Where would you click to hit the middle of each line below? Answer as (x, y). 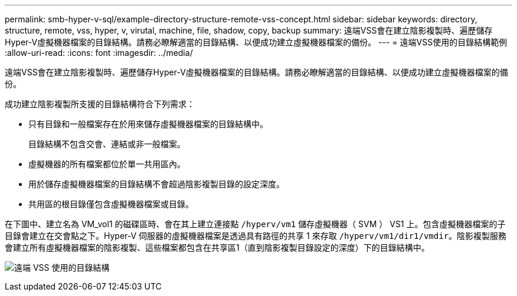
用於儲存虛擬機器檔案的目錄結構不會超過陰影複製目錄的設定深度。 (156, 184)
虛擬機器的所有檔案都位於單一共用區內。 (107, 164)
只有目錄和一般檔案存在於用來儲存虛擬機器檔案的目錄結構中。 (148, 124)
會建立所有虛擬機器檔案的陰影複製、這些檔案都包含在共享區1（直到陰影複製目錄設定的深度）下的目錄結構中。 (217, 247)
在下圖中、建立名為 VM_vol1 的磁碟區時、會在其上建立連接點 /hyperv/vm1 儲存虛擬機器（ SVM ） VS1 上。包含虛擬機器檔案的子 (255, 224)
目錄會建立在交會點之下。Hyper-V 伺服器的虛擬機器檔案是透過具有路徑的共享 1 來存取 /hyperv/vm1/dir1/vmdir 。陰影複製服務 (256, 236)
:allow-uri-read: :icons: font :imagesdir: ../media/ (99, 53)
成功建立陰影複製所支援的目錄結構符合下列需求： (100, 104)
